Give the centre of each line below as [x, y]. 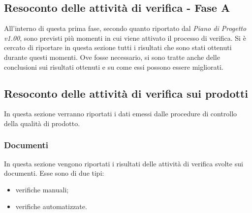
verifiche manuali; [42, 189]
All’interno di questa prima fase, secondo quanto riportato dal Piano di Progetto [125, 28]
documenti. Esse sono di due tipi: [54, 173]
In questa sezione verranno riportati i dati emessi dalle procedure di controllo [121, 114]
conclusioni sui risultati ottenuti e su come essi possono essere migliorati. [114, 67]
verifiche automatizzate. [51, 206]
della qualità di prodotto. [42, 123]
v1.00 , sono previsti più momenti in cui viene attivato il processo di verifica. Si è [125, 38]
